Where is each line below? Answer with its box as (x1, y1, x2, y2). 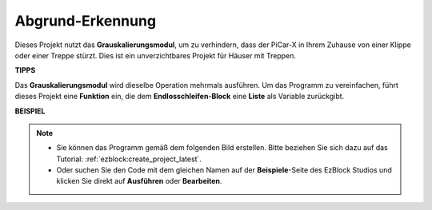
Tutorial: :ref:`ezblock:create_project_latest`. (56, 154, 202, 164)
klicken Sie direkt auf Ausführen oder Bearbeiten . (56, 176, 222, 186)
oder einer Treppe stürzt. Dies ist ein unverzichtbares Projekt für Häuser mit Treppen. (14, 50, 296, 60)
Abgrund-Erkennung (14, 12, 156, 30)
